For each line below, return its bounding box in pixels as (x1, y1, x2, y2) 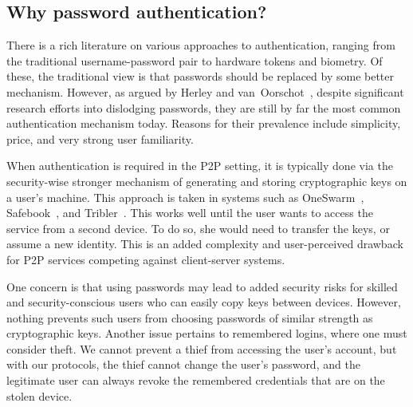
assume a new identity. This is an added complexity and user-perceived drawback (6, 235, 403, 252)
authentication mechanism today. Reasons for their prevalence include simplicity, (6, 115, 401, 132)
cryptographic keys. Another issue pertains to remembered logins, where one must (6, 325, 407, 342)
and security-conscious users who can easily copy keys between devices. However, (6, 294, 401, 310)
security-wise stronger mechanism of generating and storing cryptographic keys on (6, 172, 407, 189)
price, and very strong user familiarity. (6, 130, 194, 147)
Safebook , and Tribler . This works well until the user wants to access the (6, 204, 373, 221)
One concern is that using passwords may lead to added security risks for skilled (6, 278, 398, 294)
